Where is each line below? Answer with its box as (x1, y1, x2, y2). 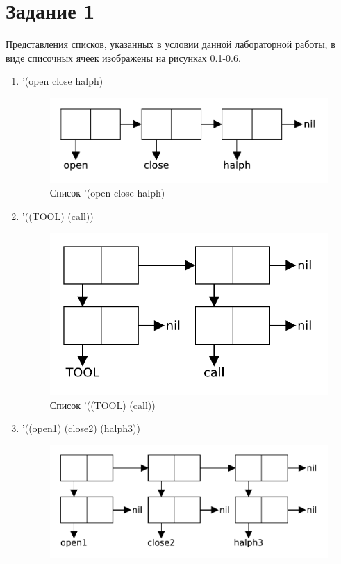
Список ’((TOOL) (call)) (49, 397, 156, 412)
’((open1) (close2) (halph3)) (22, 421, 140, 436)
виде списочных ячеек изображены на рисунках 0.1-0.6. (6, 50, 241, 65)
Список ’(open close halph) (49, 185, 165, 200)
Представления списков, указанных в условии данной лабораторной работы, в (6, 37, 335, 51)
